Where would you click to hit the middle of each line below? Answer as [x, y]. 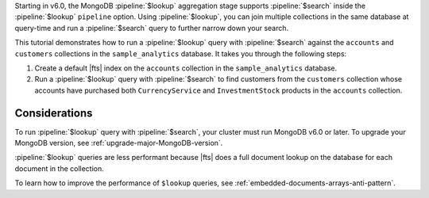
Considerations [54, 113]
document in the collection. [60, 168]
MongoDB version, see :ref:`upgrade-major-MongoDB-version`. [119, 143]
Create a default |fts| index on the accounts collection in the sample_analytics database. [186, 68]
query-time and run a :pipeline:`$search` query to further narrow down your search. [152, 28]
